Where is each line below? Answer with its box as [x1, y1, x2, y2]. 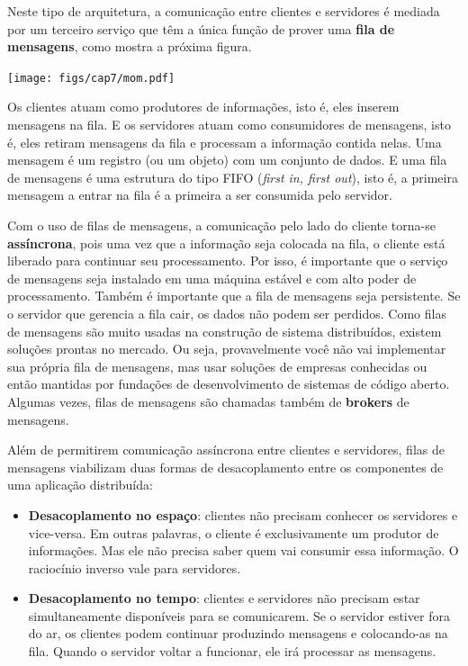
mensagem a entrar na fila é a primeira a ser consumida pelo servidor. [7, 185, 392, 204]
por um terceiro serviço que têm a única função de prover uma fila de [7, 19, 395, 38]
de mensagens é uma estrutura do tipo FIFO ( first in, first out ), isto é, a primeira [7, 167, 458, 186]
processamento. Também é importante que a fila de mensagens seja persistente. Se [7, 286, 461, 305]
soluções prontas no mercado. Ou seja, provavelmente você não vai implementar [7, 339, 446, 358]
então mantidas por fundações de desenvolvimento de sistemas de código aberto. [7, 374, 450, 393]
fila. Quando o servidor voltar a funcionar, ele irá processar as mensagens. [28, 642, 436, 661]
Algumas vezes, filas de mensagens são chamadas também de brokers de [7, 391, 409, 410]
